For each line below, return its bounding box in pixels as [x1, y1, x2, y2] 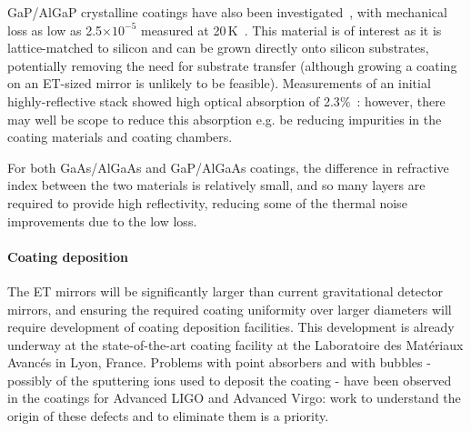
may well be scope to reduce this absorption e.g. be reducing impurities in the [7, 109, 442, 128]
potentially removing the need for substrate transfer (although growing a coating [7, 55, 457, 75]
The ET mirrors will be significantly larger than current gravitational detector [7, 281, 444, 300]
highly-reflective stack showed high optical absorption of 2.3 [7, 91, 340, 110]
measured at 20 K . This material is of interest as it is [140, 20, 442, 39]
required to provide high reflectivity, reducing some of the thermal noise [7, 193, 407, 212]
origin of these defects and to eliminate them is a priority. [7, 406, 329, 426]
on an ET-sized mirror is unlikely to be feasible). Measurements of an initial [7, 74, 431, 93]
